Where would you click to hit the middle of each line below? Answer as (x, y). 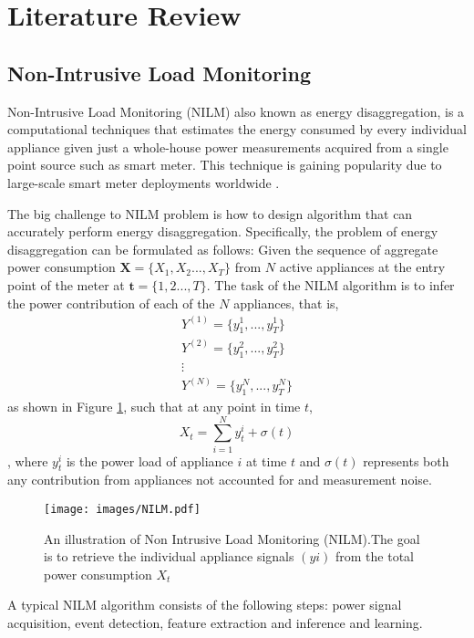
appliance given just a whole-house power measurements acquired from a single (228, 146)
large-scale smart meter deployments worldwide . (144, 182)
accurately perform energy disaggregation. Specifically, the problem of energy (223, 231)
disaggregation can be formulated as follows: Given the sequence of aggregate (223, 249)
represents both (406, 460)
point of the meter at (66, 284)
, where (28, 460)
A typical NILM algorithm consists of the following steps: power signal (205, 605)
